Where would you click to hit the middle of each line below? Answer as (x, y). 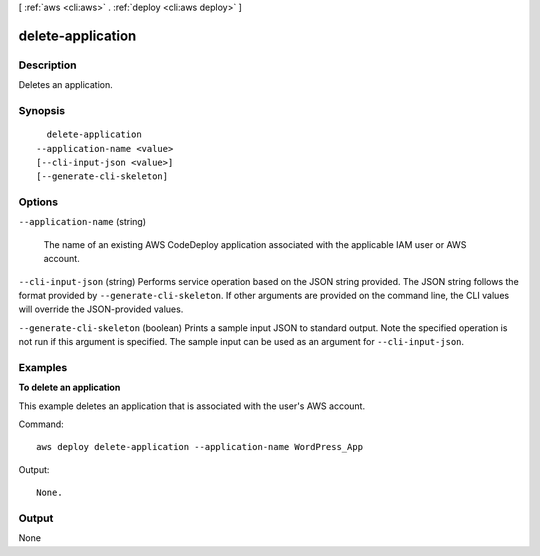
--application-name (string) (82, 222)
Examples (43, 367)
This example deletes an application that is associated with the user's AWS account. (191, 406)
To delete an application (69, 387)
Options (38, 202)
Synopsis (41, 110)
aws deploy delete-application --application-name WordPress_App (200, 447)
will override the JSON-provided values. (101, 309)
